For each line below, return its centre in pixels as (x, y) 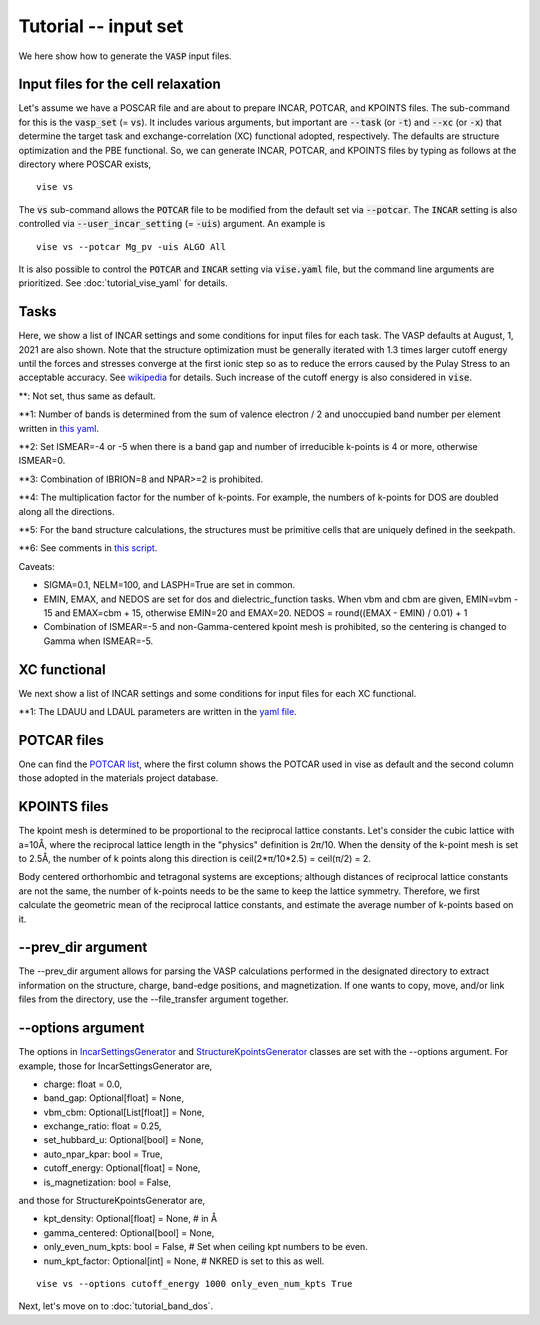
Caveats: (36, 566)
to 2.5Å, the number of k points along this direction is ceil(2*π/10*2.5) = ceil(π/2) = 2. (195, 858)
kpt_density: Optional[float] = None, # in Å (130, 1219)
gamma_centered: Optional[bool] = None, (129, 1232)
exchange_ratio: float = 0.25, (102, 1126)
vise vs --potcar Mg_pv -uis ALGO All (131, 246)
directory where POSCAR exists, (85, 164)
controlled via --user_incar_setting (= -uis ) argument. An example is (172, 224)
